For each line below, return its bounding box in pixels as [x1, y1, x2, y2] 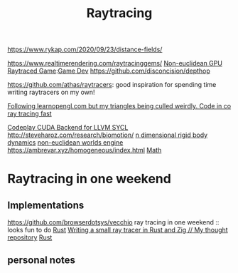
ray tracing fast [7, 109, 52, 118]
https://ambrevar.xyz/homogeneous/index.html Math [7, 146, 162, 155]
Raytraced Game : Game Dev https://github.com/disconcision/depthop [7, 66, 211, 76]
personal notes [7, 254, 76, 266]
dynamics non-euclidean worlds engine [7, 138, 124, 147]
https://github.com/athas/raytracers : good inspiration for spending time [7, 81, 217, 89]
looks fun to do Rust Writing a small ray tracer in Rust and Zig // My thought [7, 226, 229, 235]
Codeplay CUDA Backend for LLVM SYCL [7, 123, 129, 132]
